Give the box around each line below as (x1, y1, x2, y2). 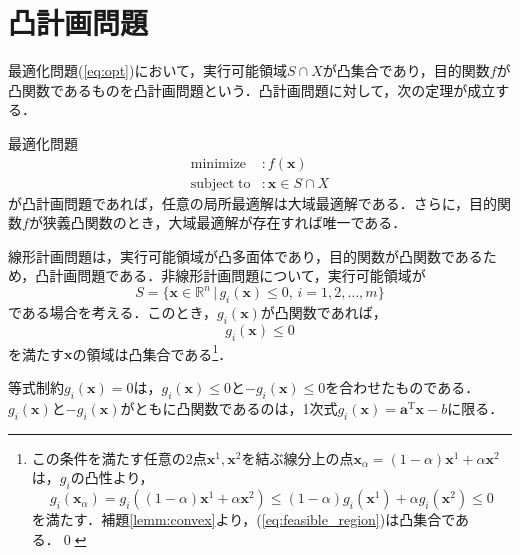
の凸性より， (70, 467, 154, 488)
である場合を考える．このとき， (8, 302, 218, 323)
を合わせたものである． (325, 377, 480, 398)
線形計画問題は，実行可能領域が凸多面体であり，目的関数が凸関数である (8, 245, 483, 266)
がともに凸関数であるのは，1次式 (120, 397, 338, 418)
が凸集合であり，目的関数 (322, 60, 490, 81)
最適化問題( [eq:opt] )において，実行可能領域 (8, 60, 288, 81)
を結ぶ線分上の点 (241, 447, 354, 468)
